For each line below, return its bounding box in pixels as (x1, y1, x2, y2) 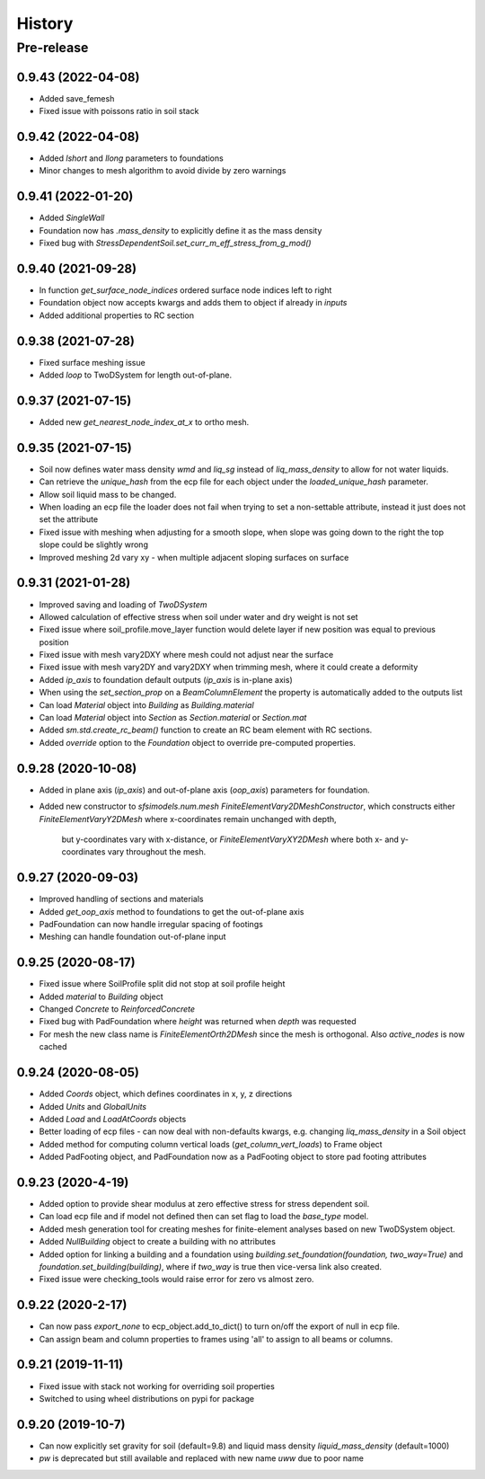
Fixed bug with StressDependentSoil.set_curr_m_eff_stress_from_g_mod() (39, 238, 312, 249)
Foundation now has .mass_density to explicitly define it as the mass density (39, 225, 322, 235)
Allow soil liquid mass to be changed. (39, 489, 177, 500)
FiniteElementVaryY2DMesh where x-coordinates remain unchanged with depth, (39, 813, 337, 824)
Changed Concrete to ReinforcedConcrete (39, 1004, 196, 1014)
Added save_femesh (39, 93, 115, 103)
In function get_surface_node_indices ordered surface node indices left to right (39, 285, 332, 296)
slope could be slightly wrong (39, 539, 148, 550)
